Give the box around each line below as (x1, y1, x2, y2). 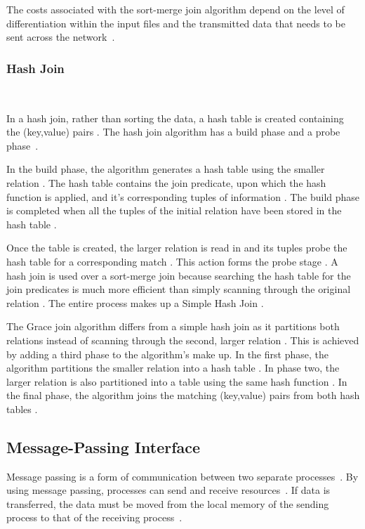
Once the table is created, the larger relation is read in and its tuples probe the (6, 240, 347, 255)
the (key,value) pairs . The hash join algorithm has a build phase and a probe (6, 124, 340, 139)
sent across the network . (6, 30, 115, 44)
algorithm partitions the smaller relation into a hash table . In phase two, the (6, 360, 340, 375)
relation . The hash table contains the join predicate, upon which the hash (6, 175, 326, 190)
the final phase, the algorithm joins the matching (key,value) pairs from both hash (6, 388, 360, 403)
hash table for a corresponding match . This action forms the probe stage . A (6, 254, 338, 268)
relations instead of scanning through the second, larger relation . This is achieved (6, 332, 359, 347)
